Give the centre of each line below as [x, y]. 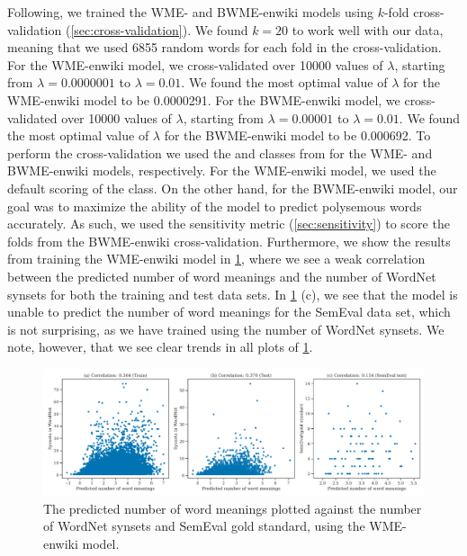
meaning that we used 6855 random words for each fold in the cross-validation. [225, 47]
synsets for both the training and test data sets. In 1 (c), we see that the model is [233, 294]
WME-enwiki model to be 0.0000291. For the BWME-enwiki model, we [204, 99]
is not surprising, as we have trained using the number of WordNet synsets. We [226, 329]
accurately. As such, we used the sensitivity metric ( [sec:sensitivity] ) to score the [229, 224]
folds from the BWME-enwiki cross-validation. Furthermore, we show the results [229, 241]
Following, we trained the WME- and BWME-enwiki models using [190, 12]
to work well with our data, [368, 29]
